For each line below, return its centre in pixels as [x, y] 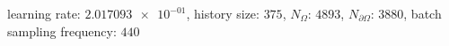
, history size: [223, 13]
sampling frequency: [62, 31]
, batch [423, 13]
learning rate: [44, 13]
